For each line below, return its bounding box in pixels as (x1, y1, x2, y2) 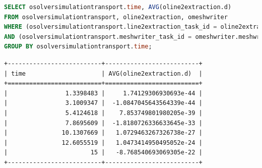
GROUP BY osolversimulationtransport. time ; (4, 43, 152, 50)
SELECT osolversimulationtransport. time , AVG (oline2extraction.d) (4, 4, 232, 11)
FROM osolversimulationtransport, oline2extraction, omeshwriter (4, 13, 228, 21)
